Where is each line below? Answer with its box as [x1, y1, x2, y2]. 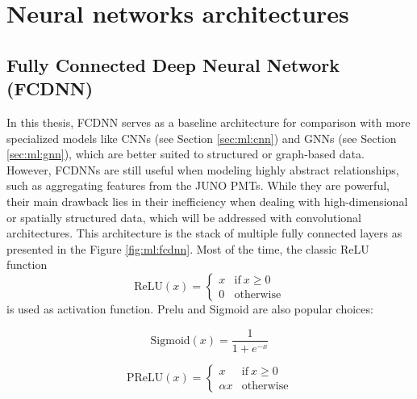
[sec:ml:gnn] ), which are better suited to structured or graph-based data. [6, 145, 365, 162]
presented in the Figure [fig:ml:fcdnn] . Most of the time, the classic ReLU [6, 240, 369, 257]
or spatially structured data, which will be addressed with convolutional [6, 208, 361, 225]
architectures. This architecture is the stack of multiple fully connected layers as [6, 225, 402, 241]
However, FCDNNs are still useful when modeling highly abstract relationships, [6, 161, 399, 178]
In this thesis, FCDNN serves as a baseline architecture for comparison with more [6, 113, 411, 130]
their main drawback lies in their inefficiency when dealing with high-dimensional [6, 192, 408, 209]
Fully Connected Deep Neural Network [6, 52, 340, 77]
